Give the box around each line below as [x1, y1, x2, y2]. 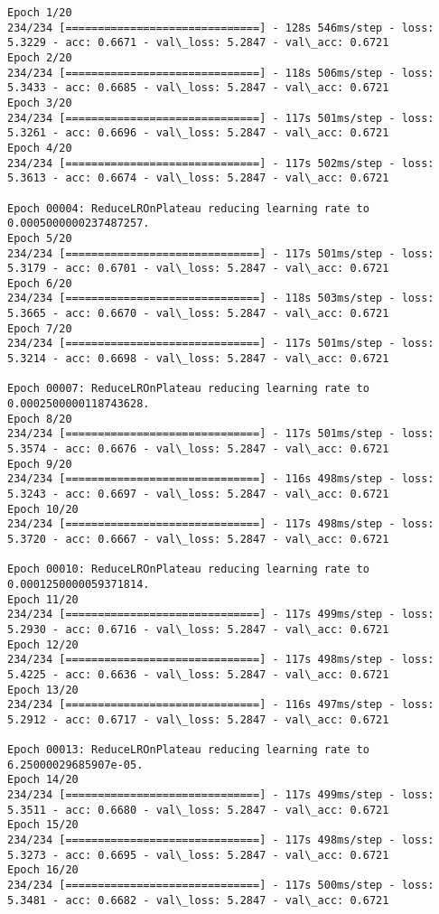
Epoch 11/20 [7, 592, 79, 606]
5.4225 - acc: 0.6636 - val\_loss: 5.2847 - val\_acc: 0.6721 [7, 667, 389, 681]
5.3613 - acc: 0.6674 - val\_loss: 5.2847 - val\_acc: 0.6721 [7, 172, 389, 185]
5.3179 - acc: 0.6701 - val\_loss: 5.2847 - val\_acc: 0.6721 [7, 262, 389, 275]
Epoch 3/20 [7, 96, 72, 109]
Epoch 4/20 [7, 141, 72, 154]
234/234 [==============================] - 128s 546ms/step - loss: [7, 21, 434, 34]
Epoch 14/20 [7, 773, 79, 787]
